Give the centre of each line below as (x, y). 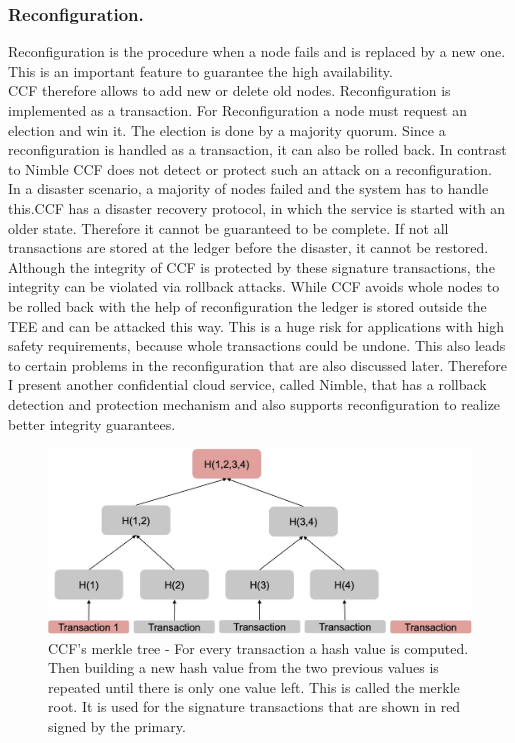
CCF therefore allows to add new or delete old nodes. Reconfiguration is (229, 90)
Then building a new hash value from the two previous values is (243, 667)
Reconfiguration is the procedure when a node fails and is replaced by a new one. (257, 51)
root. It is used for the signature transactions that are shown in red (254, 706)
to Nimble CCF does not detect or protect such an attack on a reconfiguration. (250, 168)
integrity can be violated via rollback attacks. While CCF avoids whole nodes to (254, 286)
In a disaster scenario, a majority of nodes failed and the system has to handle (248, 188)
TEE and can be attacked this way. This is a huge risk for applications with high (256, 325)
